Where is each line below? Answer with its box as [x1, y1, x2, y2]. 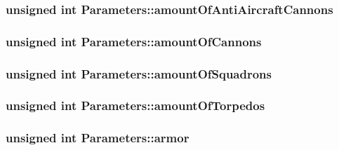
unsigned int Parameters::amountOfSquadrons [6, 64, 272, 82]
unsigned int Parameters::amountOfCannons [6, 32, 262, 50]
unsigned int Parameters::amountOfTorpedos [6, 97, 265, 114]
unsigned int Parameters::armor [6, 129, 190, 146]
